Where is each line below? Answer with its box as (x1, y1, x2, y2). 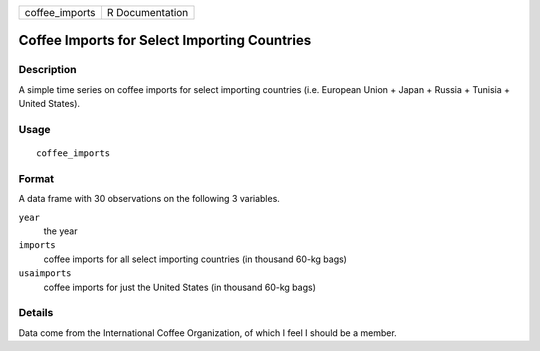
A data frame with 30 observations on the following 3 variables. (18, 193, 280, 205)
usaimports (18, 268, 72, 279)
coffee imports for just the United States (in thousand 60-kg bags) (43, 281, 317, 293)
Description (18, 63, 77, 77)
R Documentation (106, 6, 189, 19)
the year (43, 225, 78, 237)
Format (18, 171, 55, 185)
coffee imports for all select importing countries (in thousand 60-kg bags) (43, 253, 347, 265)
